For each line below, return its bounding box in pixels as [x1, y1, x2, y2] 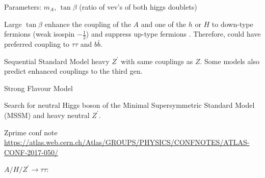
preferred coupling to [4, 39, 70, 49]
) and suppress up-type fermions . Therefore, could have [86, 28, 261, 39]
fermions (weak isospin [4, 28, 75, 39]
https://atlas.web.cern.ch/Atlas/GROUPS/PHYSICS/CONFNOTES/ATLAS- [4, 137, 250, 147]
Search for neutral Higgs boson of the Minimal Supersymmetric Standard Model [4, 100, 255, 110]
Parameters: [4, 2, 42, 12]
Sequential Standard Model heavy [4, 55, 110, 66]
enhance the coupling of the [44, 18, 131, 29]
